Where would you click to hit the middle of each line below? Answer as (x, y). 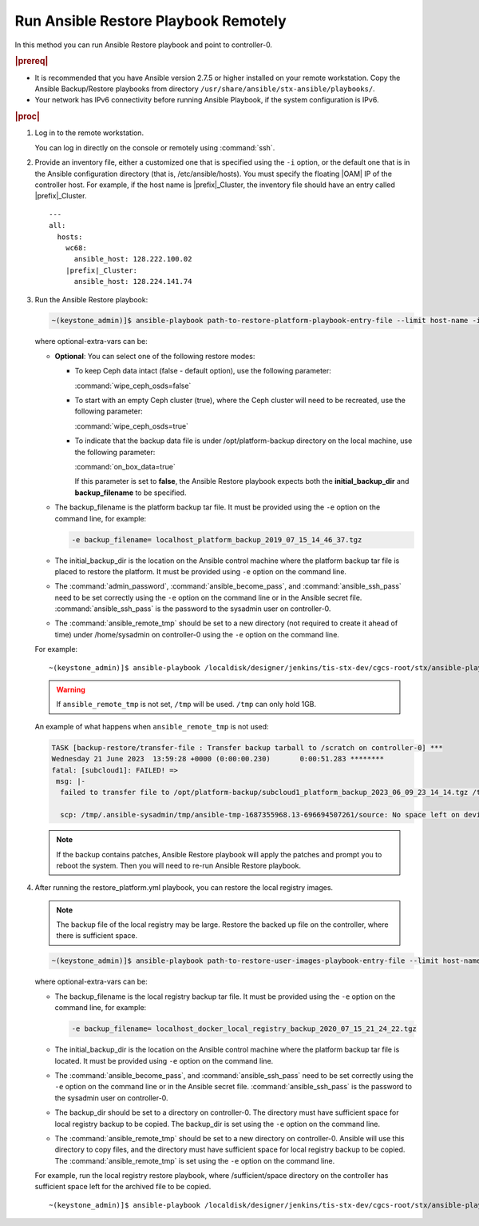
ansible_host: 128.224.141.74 (133, 282)
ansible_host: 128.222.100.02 (133, 259)
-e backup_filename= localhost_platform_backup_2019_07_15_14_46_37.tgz (217, 539)
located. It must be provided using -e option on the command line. (164, 1060)
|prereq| (32, 62)
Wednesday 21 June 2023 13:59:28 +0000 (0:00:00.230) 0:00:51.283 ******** (218, 759)
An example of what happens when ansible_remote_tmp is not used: (152, 726)
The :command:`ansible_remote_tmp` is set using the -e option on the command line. (195, 1160)
